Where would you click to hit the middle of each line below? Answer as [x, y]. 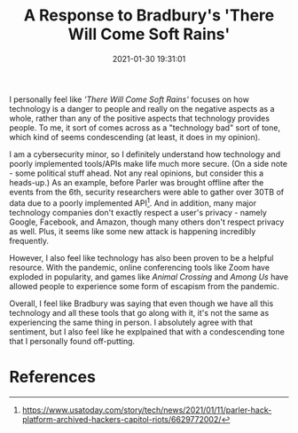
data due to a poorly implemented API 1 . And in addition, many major [133, 202]
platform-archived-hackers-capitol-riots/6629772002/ [122, 419]
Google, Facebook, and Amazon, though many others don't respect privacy [147, 222]
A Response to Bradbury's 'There [149, 16]
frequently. [29, 240]
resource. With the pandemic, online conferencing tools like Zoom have [140, 267]
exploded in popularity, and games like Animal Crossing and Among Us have [149, 277]
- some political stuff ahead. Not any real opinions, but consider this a [137, 173]
